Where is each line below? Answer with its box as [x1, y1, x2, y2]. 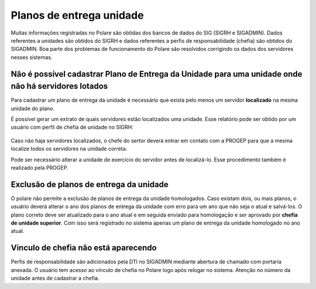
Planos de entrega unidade [11, 9, 144, 22]
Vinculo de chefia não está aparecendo [11, 243, 157, 253]
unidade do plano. [11, 105, 55, 112]
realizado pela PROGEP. [11, 164, 68, 171]
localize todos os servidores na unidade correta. [11, 145, 128, 152]
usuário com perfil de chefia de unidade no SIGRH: [11, 123, 134, 131]
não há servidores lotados [11, 81, 108, 91]
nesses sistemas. [11, 53, 53, 61]
